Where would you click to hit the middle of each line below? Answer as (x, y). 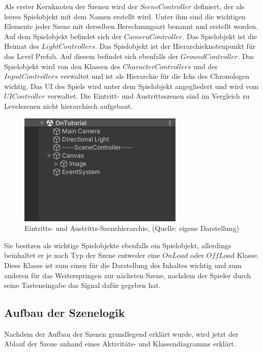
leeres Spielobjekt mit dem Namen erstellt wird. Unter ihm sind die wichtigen (125, 16)
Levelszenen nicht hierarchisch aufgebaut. (68, 106)
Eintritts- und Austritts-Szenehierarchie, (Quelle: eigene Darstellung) (132, 228)
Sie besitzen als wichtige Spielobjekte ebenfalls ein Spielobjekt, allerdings (118, 245)
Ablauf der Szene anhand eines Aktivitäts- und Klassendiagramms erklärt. (120, 344)
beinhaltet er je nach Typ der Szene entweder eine (82, 255)
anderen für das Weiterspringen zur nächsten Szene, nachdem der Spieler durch (128, 275)
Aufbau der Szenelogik (65, 313)
